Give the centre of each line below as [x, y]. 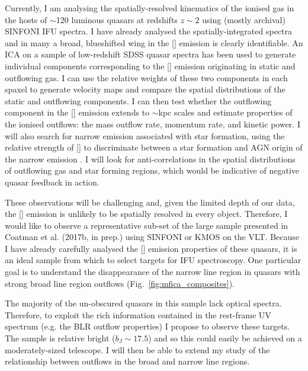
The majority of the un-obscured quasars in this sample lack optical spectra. [143, 303]
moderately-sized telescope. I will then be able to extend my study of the [137, 349]
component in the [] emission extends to [77, 112]
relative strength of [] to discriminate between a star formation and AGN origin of [154, 147]
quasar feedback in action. [52, 182]
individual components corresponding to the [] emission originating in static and [150, 65]
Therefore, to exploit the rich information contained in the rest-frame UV [138, 314]
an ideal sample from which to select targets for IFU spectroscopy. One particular [153, 260]
